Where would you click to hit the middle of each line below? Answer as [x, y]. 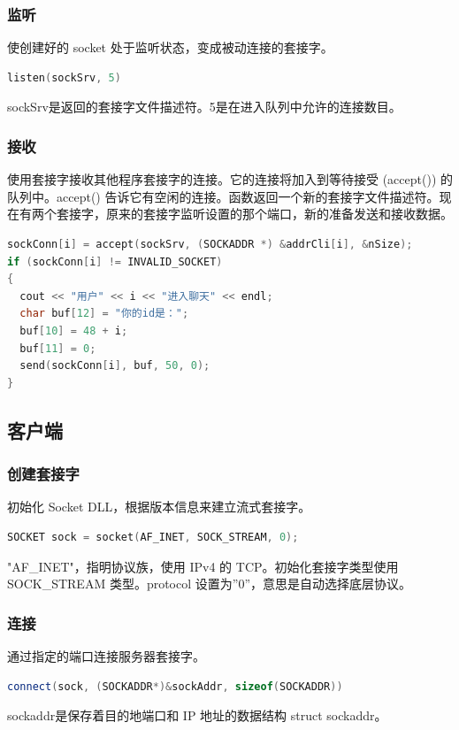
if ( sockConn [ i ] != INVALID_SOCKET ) [115, 261]
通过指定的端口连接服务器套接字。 [106, 655]
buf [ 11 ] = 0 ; [58, 348]
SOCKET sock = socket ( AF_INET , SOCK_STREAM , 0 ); [153, 537]
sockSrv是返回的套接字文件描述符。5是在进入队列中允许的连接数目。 [204, 107]
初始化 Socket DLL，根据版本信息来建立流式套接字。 [159, 507]
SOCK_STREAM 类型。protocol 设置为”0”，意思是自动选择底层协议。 [210, 584]
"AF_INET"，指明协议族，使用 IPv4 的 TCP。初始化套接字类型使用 [203, 566]
